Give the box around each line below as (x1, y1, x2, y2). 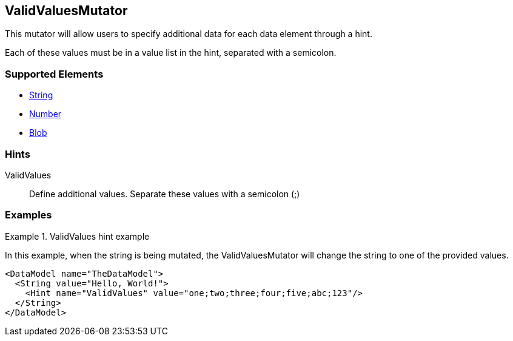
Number (29, 109, 62, 120)
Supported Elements (5, 67, 104, 80)
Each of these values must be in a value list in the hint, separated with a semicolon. (5, 47, 337, 58)
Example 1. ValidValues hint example (5, 231, 150, 241)
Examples (5, 209, 52, 221)
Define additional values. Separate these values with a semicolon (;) (29, 188, 300, 199)
